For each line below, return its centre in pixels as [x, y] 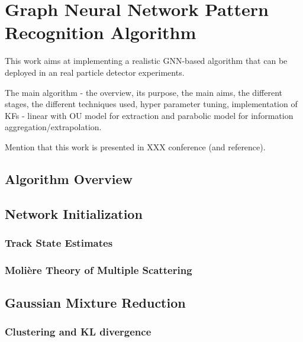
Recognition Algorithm [101, 32]
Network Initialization [74, 213]
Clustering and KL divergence [78, 332]
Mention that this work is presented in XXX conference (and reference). [135, 146]
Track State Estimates [59, 242]
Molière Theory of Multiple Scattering [99, 270]
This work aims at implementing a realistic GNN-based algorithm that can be [146, 61]
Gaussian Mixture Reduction [95, 303]
